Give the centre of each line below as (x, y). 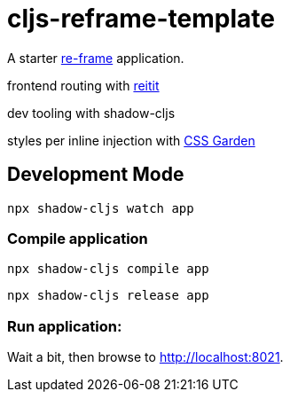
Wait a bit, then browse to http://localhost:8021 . (145, 357)
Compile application (78, 238)
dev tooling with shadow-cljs (91, 113)
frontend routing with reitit (83, 85)
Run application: (65, 326)
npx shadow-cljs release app (108, 296)
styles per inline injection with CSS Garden (131, 140)
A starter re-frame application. (96, 58)
